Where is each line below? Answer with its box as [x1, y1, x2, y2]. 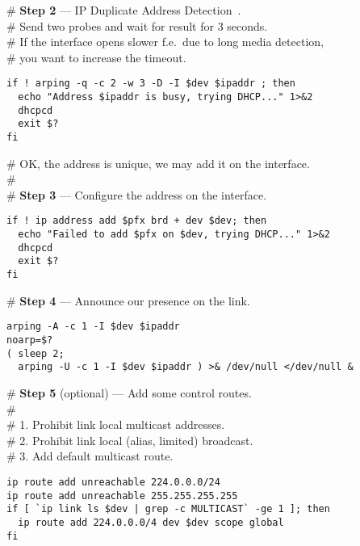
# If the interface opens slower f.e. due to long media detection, [6, 33, 324, 50]
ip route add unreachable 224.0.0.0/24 [6, 476, 220, 488]
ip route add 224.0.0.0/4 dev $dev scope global [18, 516, 284, 528]
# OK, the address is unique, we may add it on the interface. [6, 154, 310, 171]
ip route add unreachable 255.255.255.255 [6, 489, 238, 502]
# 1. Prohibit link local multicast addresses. [6, 416, 225, 433]
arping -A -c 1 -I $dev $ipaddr [6, 321, 180, 333]
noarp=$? [6, 334, 53, 346]
